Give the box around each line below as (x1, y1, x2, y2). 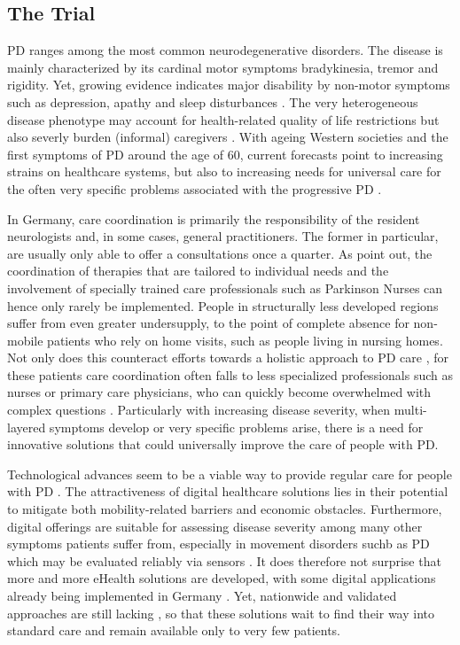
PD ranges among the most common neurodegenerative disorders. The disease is (7, 41, 443, 59)
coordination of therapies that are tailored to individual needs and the (7, 261, 389, 280)
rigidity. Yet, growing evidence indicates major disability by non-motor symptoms (7, 75, 450, 94)
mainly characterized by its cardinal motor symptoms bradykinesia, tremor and (7, 58, 439, 76)
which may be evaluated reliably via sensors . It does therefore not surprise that (7, 551, 441, 570)
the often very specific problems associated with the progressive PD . (7, 179, 382, 198)
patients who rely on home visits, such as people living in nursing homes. (47, 330, 443, 349)
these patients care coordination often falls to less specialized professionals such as (7, 365, 453, 384)
